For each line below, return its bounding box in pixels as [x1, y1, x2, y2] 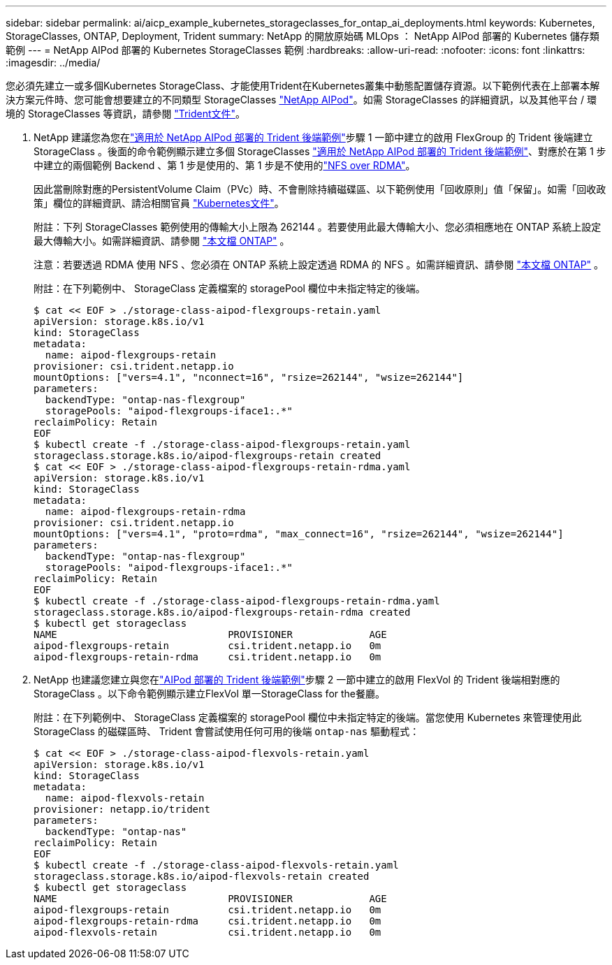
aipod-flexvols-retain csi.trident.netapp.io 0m [34, 927, 381, 938]
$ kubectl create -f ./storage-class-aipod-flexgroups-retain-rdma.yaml [34, 595, 440, 607]
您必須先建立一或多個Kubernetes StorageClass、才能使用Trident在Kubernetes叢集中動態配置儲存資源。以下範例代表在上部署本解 [6, 80, 600, 92]
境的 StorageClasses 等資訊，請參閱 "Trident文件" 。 [6, 108, 245, 119]
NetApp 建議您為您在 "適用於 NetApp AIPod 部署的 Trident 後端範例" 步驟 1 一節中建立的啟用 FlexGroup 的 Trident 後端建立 [34, 131, 593, 143]
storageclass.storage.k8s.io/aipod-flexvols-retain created [34, 871, 370, 882]
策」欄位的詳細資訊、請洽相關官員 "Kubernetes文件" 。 [34, 197, 284, 209]
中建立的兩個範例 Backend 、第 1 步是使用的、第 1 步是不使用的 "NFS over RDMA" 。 [34, 159, 416, 171]
